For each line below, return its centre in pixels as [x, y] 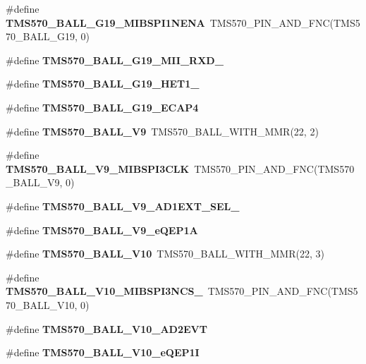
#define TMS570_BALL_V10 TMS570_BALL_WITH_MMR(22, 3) [165, 254]
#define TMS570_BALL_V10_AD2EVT [106, 328]
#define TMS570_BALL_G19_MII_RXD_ [115, 60]
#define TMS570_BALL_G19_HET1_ [103, 84]
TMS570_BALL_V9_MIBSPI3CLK [98, 168]
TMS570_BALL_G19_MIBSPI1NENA [105, 22]
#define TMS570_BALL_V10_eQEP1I [103, 352]
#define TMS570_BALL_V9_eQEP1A [102, 230]
